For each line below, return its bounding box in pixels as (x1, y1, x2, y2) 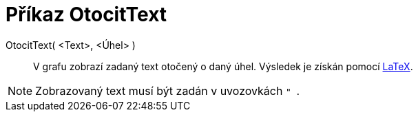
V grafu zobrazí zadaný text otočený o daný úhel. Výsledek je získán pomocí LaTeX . (33, 60, 413, 72)
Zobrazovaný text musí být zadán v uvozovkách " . (35, 83, 300, 98)
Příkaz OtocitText (6, 3, 167, 26)
